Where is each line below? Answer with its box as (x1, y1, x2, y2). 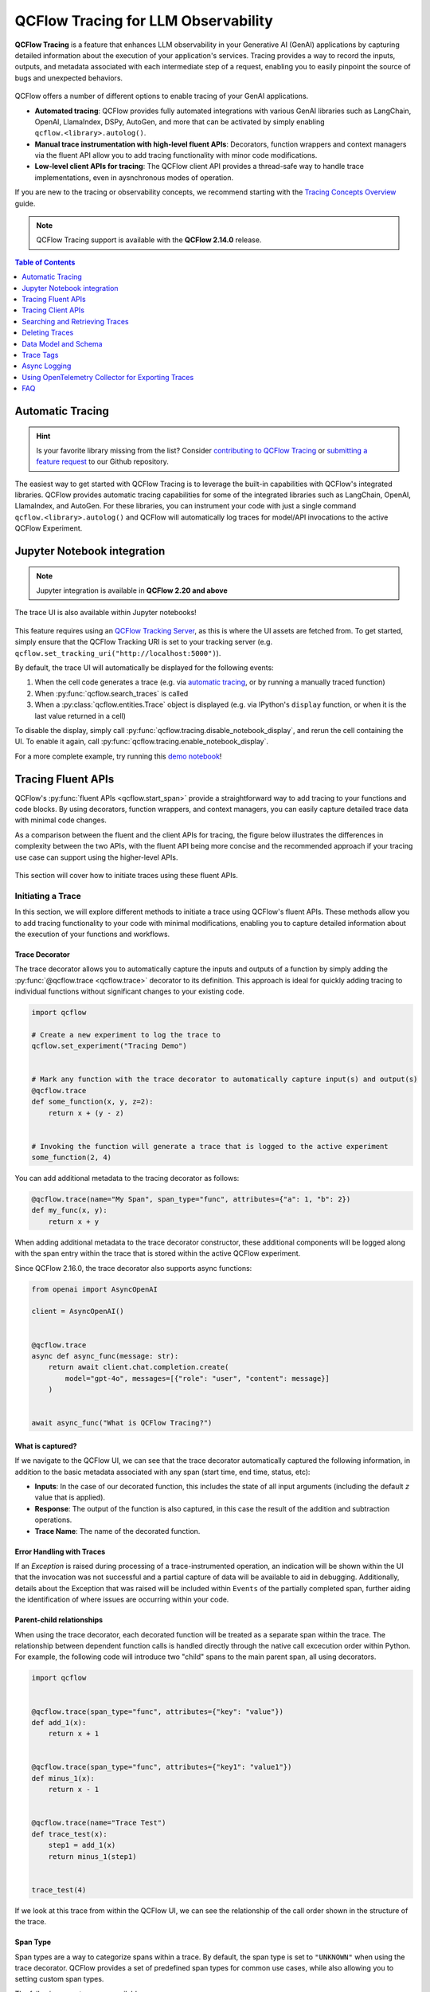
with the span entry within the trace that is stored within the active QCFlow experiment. (14, 1249, 301, 1258)
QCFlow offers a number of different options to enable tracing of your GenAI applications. (14, 92, 309, 101)
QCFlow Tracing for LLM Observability (14, 12, 274, 29)
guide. (14, 198, 36, 208)
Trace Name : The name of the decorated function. (34, 1526, 201, 1535)
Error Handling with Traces (14, 1547, 106, 1556)
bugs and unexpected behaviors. (14, 73, 123, 83)
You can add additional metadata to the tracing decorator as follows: (14, 1174, 240, 1183)
